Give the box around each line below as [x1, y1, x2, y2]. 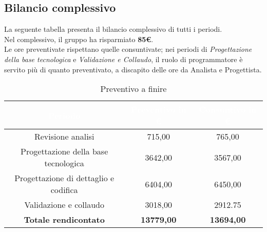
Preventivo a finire [100, 83, 167, 95]
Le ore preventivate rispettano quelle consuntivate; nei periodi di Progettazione [4, 44, 252, 54]
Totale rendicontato [24, 214, 105, 226]
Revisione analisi [34, 130, 94, 143]
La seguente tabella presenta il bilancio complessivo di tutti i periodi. [4, 24, 222, 34]
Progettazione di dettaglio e [14, 172, 115, 184]
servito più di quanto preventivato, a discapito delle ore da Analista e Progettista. [4, 64, 262, 74]
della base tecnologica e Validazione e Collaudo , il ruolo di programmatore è [4, 53, 243, 64]
